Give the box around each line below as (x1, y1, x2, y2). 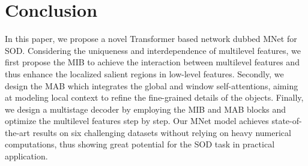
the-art (5, 126, 31, 138)
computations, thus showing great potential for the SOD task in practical (5, 138, 275, 150)
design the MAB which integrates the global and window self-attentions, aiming (5, 79, 298, 92)
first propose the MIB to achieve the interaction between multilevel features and (5, 56, 300, 68)
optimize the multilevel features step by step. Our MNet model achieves (5, 114, 269, 127)
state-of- (271, 114, 302, 127)
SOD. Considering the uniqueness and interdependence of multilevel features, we (5, 44, 301, 56)
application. (5, 150, 48, 162)
